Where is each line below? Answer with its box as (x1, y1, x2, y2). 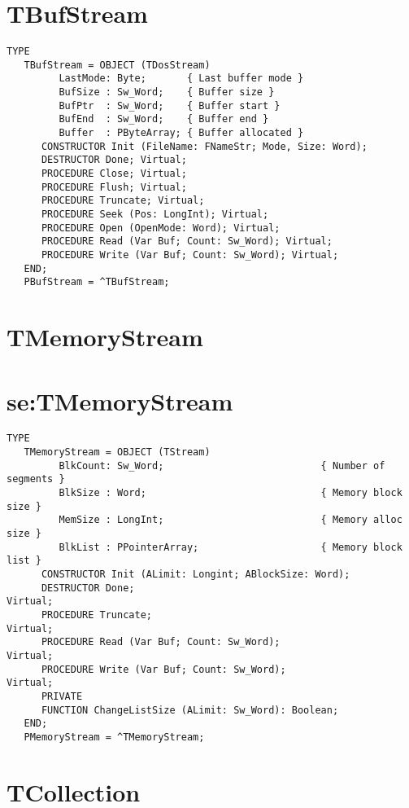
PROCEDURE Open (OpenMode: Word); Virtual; (41, 222, 281, 234)
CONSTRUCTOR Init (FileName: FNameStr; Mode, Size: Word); (41, 140, 368, 152)
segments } (7, 473, 65, 485)
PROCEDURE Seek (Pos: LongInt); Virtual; (41, 209, 269, 220)
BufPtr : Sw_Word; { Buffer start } (59, 99, 281, 112)
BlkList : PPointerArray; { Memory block (59, 541, 402, 553)
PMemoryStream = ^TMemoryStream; (24, 731, 205, 743)
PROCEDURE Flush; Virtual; (41, 181, 187, 193)
